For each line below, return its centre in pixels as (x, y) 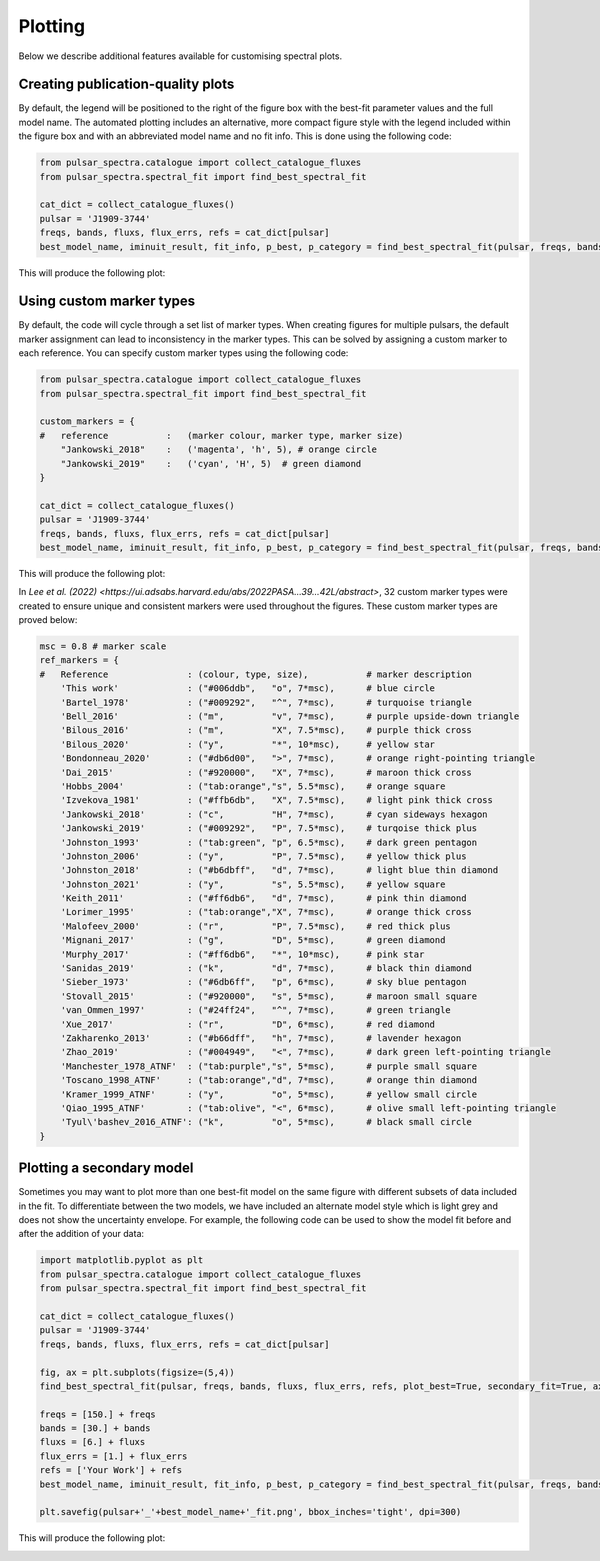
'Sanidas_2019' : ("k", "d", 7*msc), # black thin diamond (266, 968)
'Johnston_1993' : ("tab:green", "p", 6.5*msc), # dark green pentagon (269, 842)
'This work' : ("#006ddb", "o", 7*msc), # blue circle (247, 688)
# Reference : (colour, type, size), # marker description (255, 674)
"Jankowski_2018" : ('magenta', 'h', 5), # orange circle (219, 449)
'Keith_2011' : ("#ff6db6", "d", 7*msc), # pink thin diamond (263, 898)
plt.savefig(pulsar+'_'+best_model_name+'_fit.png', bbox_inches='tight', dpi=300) (250, 1512)
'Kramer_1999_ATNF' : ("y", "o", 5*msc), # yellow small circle (269, 1094)
